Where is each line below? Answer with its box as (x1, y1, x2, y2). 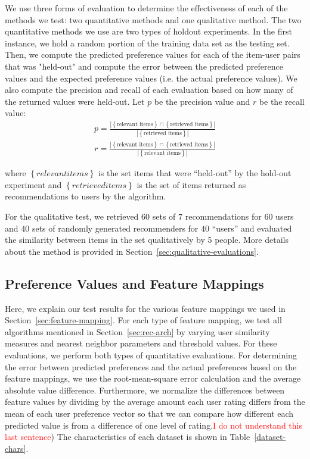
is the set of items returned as (137, 178, 246, 191)
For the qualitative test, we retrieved (5, 210, 139, 223)
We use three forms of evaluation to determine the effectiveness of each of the (5, 2, 288, 14)
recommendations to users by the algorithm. (5, 190, 166, 202)
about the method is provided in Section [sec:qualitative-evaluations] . (5, 245, 259, 257)
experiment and (5, 178, 62, 191)
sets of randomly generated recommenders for (32, 221, 199, 234)
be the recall (259, 95, 305, 107)
